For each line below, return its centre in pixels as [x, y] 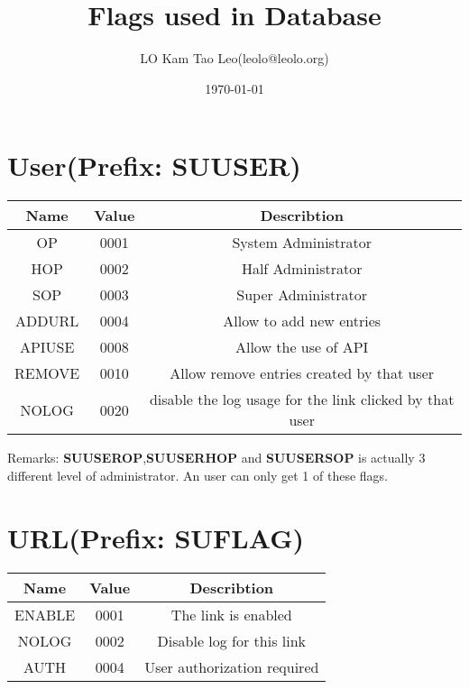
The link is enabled [231, 614]
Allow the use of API [302, 347]
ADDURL [47, 321]
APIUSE [47, 347]
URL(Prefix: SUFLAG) [156, 537]
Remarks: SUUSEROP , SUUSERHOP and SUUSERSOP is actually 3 [216, 458]
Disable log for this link [232, 640]
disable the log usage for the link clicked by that [302, 400]
